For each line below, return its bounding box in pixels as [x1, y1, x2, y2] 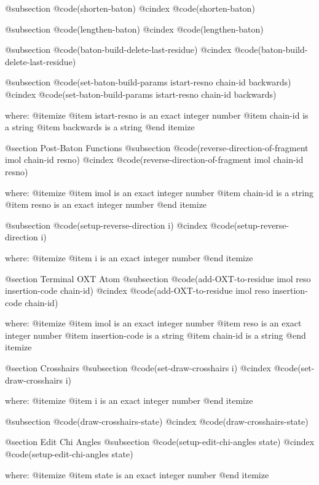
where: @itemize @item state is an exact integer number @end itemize [5, 468, 269, 481]
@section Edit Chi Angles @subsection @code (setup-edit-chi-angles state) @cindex [5, 435, 315, 448]
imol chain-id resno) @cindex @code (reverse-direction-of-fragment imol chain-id [5, 153, 304, 166]
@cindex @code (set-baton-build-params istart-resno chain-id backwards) [5, 87, 277, 100]
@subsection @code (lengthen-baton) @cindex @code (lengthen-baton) [5, 22, 264, 35]
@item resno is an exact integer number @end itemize [5, 198, 207, 211]
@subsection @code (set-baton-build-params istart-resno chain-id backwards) [5, 76, 291, 89]
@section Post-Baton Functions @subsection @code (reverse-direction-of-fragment [5, 141, 309, 154]
